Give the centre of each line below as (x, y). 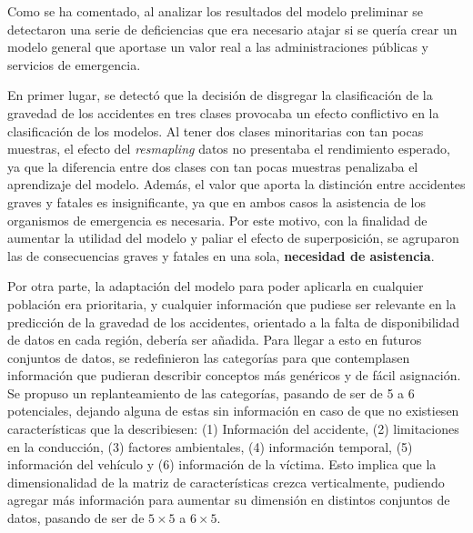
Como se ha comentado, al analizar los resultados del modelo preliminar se (216, 11)
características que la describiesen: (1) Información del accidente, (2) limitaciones (233, 429)
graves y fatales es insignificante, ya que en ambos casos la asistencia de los (216, 201)
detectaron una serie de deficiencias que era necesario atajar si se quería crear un (232, 29)
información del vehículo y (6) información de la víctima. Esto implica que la (222, 464)
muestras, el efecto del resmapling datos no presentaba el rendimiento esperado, (229, 149)
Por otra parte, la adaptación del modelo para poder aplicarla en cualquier (216, 286)
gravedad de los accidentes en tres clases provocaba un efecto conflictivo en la (223, 112)
